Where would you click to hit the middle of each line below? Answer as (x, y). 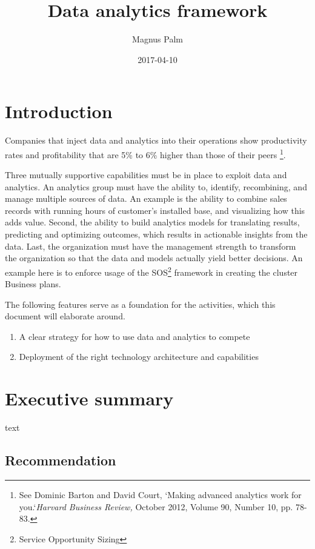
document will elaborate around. (65, 316)
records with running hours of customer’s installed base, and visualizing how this (155, 210)
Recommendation (61, 460)
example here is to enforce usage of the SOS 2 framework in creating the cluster (151, 271)
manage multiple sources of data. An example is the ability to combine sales (146, 198)
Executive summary (89, 398)
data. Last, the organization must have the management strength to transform (151, 246)
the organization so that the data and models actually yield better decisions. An (154, 258)
